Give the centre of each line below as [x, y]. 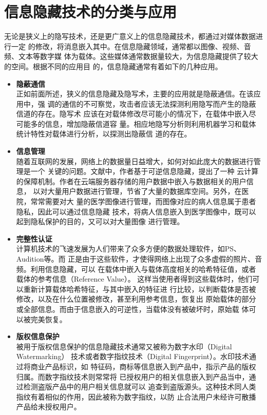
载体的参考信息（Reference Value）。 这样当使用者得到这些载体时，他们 [134, 279]
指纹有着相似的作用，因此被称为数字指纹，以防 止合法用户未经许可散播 [136, 396]
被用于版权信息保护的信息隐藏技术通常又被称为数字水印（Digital [124, 346]
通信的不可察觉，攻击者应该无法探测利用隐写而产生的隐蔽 [159, 103]
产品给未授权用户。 [49, 407]
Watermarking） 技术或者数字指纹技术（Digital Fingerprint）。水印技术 [133, 356]
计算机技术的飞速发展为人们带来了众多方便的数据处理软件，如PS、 [129, 249]
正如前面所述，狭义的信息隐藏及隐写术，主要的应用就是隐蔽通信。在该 [135, 94]
